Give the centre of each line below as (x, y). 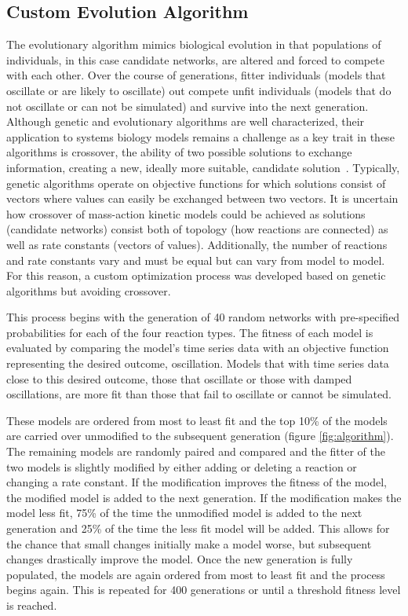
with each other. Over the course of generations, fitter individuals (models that (196, 75)
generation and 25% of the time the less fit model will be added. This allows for (198, 528)
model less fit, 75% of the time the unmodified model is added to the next (184, 513)
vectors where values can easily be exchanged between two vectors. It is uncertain (202, 198)
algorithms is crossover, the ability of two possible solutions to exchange (179, 152)
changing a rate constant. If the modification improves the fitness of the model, (197, 482)
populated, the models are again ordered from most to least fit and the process (196, 574)
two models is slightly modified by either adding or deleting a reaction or (182, 466)
